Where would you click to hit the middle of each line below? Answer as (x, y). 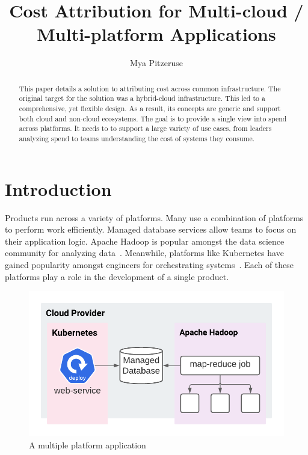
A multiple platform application (88, 445)
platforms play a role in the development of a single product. (117, 276)
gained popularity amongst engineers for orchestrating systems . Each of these (149, 264)
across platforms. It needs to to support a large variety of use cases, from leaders (145, 128)
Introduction (58, 188)
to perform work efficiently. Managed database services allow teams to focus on (151, 229)
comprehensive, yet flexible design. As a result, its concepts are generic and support (150, 108)
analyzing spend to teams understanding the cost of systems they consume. (137, 138)
